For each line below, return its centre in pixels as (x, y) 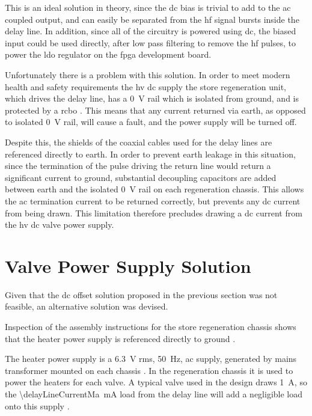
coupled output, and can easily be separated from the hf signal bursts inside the (152, 19)
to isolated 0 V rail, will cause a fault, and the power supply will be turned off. (151, 122)
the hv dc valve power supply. (60, 225)
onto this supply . (37, 405)
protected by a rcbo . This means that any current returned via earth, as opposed (155, 110)
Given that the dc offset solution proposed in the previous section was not (141, 294)
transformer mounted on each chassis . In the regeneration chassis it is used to (149, 370)
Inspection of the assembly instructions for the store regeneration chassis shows (151, 326)
